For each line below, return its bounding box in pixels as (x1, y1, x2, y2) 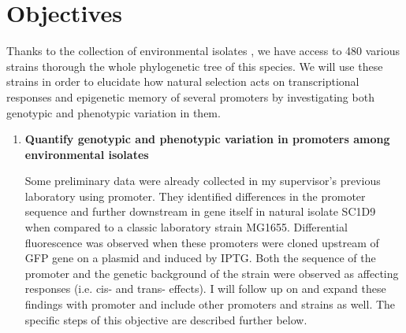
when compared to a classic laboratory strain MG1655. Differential (24, 219, 348, 235)
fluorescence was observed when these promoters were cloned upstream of (24, 234, 379, 250)
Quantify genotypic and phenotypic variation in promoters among (24, 131, 390, 147)
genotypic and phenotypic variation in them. (6, 104, 221, 120)
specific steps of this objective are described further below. (24, 311, 307, 327)
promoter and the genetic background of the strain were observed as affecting (24, 265, 399, 281)
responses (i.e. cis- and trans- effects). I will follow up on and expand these (24, 280, 386, 297)
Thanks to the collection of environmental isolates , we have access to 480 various (6, 43, 400, 59)
